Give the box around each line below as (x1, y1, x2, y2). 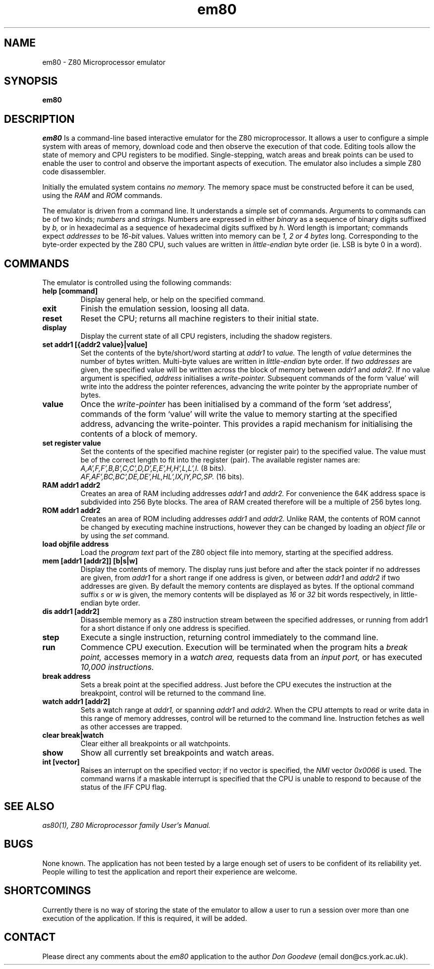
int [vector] (42, 758, 80, 766)
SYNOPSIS (4, 75, 58, 88)
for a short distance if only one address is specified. (80, 624, 250, 633)
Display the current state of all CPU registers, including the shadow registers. (80, 332, 332, 341)
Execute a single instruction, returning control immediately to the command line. (80, 632, 379, 643)
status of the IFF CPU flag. (80, 783, 167, 792)
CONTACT (4, 931, 56, 944)
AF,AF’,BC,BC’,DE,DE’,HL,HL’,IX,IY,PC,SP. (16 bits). (80, 472, 244, 481)
